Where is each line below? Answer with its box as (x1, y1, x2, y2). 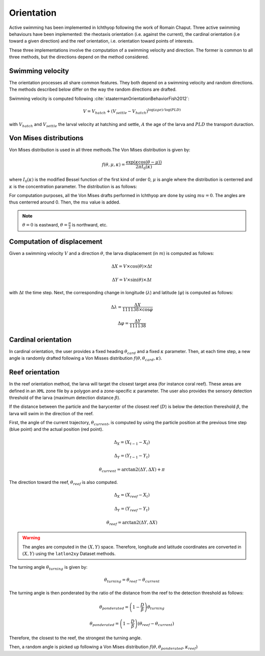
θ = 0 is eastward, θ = (22, 222, 68, 228)
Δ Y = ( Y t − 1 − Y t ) (114, 453, 150, 459)
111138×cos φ (122, 306, 153, 312)
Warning (22, 535, 40, 541)
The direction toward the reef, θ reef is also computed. (9, 479, 118, 486)
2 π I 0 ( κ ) (135, 164, 152, 171)
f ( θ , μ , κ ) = (102, 162, 125, 167)
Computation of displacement (9, 238, 103, 246)
